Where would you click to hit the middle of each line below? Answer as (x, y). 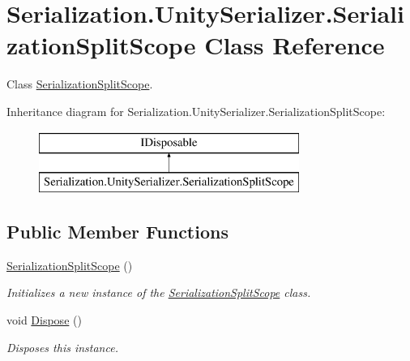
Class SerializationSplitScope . (80, 84)
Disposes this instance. (62, 347)
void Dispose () (44, 320)
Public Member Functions (117, 232)
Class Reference (295, 45)
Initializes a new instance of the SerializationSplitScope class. (159, 292)
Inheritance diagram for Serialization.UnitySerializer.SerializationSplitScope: (196, 111)
